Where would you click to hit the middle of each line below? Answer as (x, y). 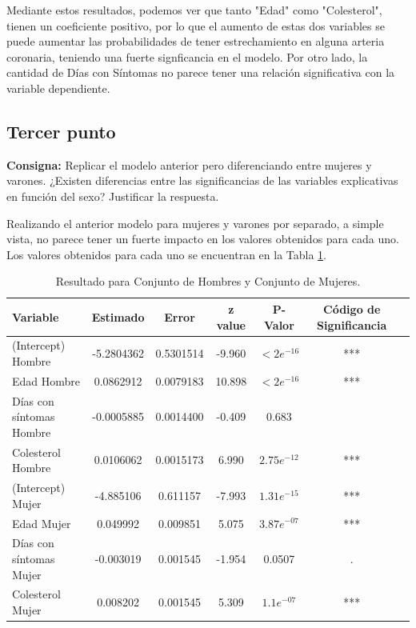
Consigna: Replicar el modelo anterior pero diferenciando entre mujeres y (189, 164)
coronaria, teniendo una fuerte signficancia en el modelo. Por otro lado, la (187, 56)
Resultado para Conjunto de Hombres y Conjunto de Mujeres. (208, 281)
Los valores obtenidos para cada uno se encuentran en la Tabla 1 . (167, 254)
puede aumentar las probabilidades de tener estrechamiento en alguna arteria (196, 41)
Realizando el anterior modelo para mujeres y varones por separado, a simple (195, 223)
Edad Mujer (42, 523)
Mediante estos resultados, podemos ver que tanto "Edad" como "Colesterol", (194, 10)
